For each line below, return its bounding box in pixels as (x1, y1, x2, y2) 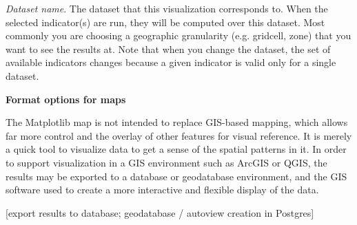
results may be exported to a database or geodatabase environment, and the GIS (6, 169, 347, 183)
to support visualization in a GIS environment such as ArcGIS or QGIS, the (6, 155, 327, 169)
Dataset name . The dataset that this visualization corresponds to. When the (6, 1, 328, 15)
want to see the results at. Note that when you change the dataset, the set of (6, 41, 331, 56)
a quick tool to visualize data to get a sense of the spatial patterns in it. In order (6, 142, 347, 156)
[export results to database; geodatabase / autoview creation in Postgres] (6, 205, 314, 219)
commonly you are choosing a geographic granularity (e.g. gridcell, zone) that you (6, 28, 351, 43)
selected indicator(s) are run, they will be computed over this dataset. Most (6, 14, 325, 29)
